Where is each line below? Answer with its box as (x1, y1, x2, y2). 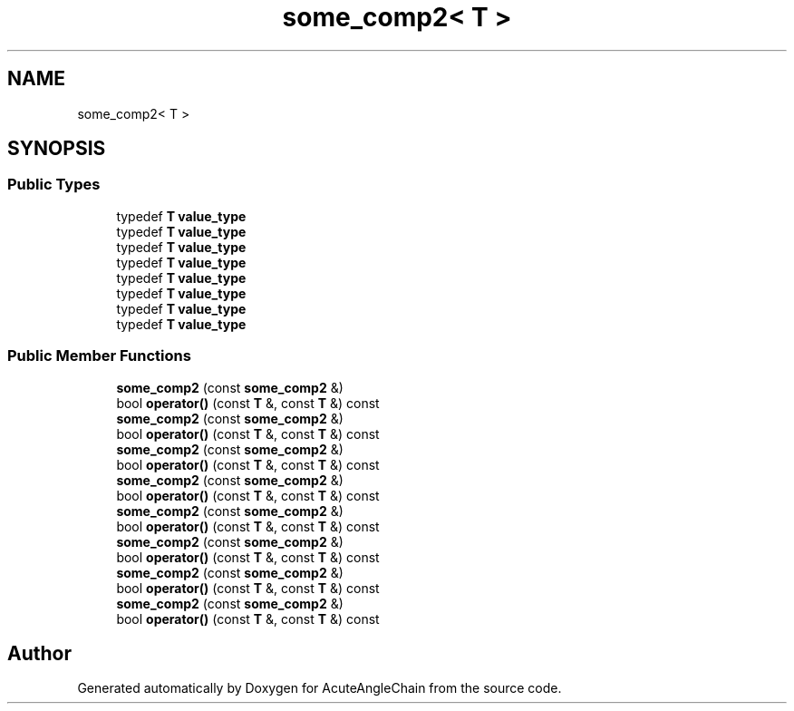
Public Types (7, 175, 101, 194)
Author (7, 641, 72, 665)
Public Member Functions (7, 346, 191, 365)
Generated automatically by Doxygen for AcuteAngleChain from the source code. (77, 680, 562, 696)
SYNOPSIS (7, 137, 106, 161)
